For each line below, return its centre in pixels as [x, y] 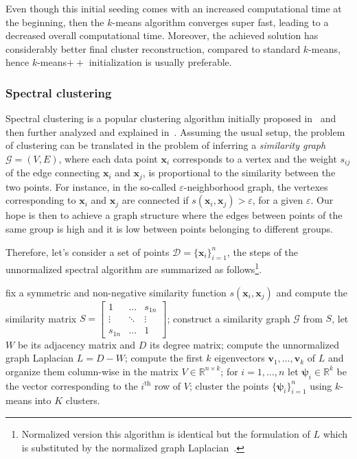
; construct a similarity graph [229, 318]
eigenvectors [240, 358]
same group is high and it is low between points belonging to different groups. [169, 229]
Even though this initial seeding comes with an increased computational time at [174, 8]
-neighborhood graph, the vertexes [256, 186]
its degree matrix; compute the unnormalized [244, 344]
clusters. [83, 400]
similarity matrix [41, 318]
